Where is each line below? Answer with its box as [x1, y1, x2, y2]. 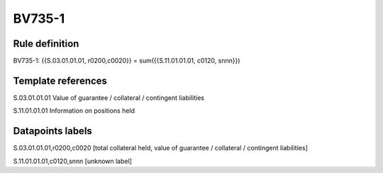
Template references [13, 74, 108, 86]
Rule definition [13, 38, 79, 50]
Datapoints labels [13, 125, 92, 138]
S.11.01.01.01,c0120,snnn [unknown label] [13, 157, 133, 165]
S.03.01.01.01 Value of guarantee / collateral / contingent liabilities [13, 93, 205, 102]
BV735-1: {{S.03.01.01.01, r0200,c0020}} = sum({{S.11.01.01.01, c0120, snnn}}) [13, 57, 240, 65]
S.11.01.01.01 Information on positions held [13, 106, 135, 115]
